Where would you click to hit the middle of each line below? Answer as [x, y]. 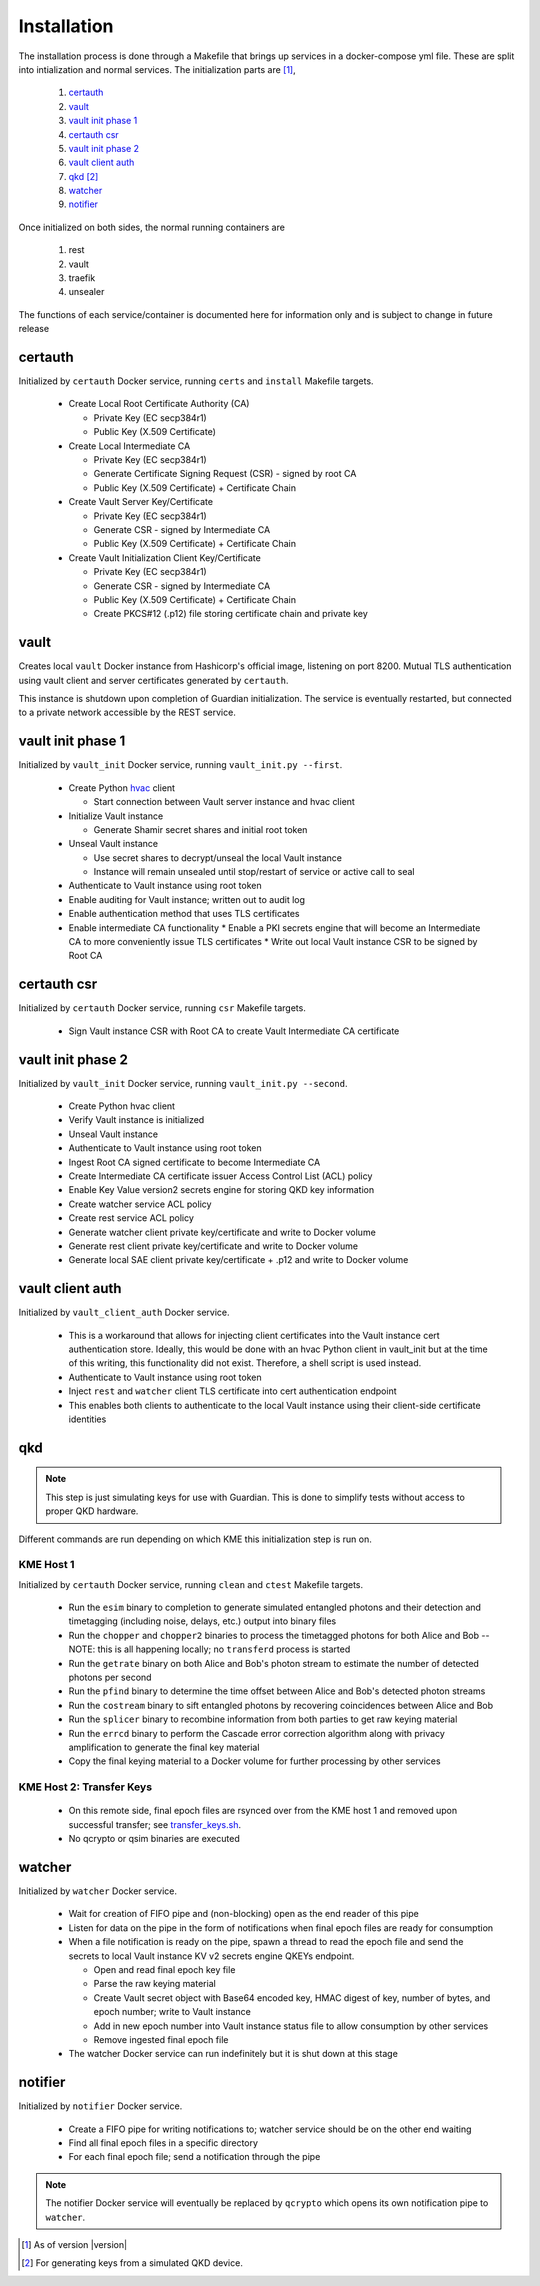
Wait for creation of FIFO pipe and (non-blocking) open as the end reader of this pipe [243, 1914]
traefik [82, 278]
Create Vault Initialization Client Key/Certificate [165, 557]
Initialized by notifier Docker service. [100, 2106]
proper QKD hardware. [92, 1511]
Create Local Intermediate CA [129, 446]
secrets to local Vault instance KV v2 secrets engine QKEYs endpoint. [211, 1956]
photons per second [110, 1677]
